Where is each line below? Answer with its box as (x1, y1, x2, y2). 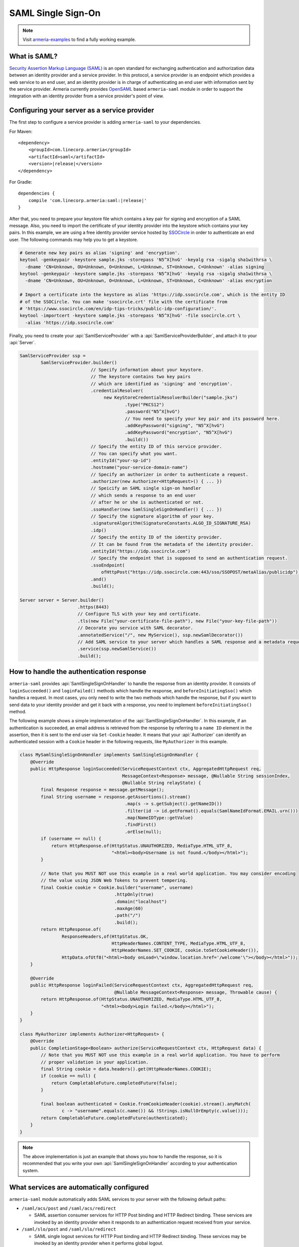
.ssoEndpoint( (90, 562, 125, 568)
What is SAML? (9, 52, 58, 60)
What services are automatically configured (9, 1183, 149, 1192)
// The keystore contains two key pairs (90, 374, 191, 380)
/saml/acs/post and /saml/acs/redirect (21, 1205, 117, 1211)
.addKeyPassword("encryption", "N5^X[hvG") (125, 429, 233, 435)
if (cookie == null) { (40, 1073, 97, 1079)
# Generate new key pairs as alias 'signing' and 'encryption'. (19, 250, 180, 255)
